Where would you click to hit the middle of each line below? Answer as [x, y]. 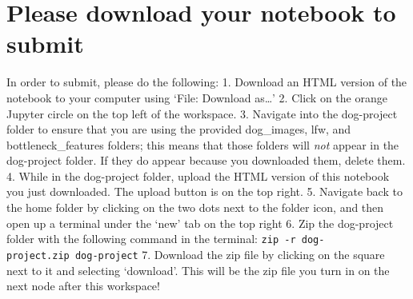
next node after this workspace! [83, 286]
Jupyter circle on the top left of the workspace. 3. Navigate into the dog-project [202, 113]
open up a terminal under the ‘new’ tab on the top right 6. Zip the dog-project [200, 223]
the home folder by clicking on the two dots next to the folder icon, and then [195, 207]
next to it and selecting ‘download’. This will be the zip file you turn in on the [198, 270]
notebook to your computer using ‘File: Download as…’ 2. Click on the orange [197, 97]
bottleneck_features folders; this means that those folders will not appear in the [203, 144]
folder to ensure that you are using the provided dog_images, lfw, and [179, 129]
